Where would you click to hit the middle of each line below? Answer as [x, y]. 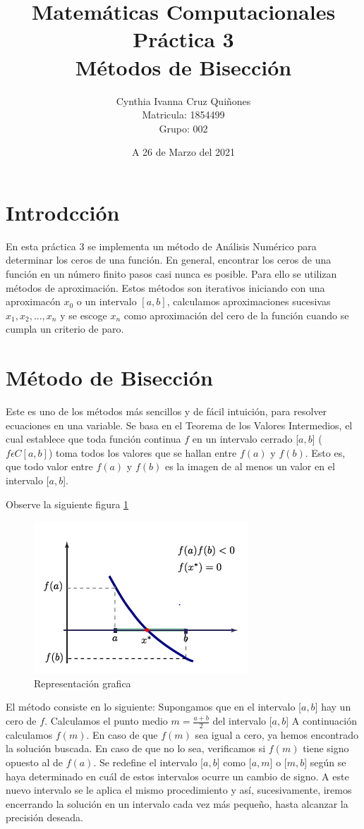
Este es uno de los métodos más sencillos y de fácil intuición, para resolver [166, 411]
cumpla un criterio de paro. [65, 329]
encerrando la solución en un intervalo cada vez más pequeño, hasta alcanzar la [177, 803]
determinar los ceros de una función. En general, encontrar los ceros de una [169, 260]
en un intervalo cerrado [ [245, 439]
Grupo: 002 [183, 128]
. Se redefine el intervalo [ [148, 762]
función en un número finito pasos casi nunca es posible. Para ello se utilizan [171, 274]
